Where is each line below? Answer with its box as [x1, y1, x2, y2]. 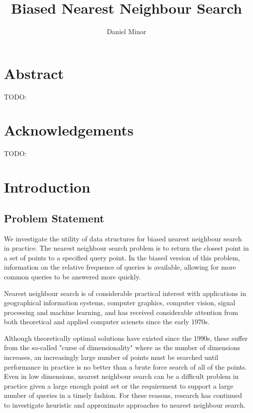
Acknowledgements [4, 120, 134, 140]
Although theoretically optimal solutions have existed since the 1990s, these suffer [4, 333, 248, 343]
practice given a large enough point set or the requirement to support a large [4, 380, 234, 391]
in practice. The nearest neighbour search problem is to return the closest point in [4, 243, 249, 253]
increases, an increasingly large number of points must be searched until [4, 352, 218, 362]
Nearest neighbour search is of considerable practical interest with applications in [4, 288, 246, 298]
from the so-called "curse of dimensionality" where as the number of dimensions [4, 342, 240, 353]
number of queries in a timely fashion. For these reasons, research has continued [4, 390, 242, 400]
